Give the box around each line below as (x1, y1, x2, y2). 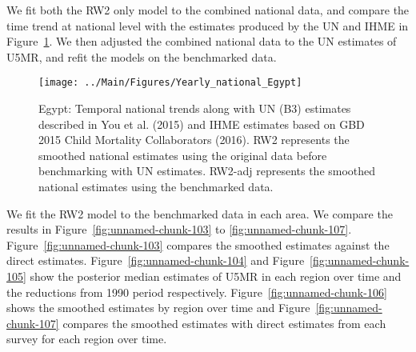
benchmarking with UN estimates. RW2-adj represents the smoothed (38, 162, 376, 179)
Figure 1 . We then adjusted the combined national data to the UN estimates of (6, 33, 397, 50)
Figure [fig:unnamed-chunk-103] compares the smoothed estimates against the (6, 236, 390, 253)
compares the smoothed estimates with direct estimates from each (62, 314, 386, 331)
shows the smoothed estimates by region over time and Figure (6, 299, 310, 316)
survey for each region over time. (6, 330, 167, 347)
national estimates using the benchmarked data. (38, 178, 274, 194)
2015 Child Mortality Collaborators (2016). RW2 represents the (38, 131, 350, 148)
